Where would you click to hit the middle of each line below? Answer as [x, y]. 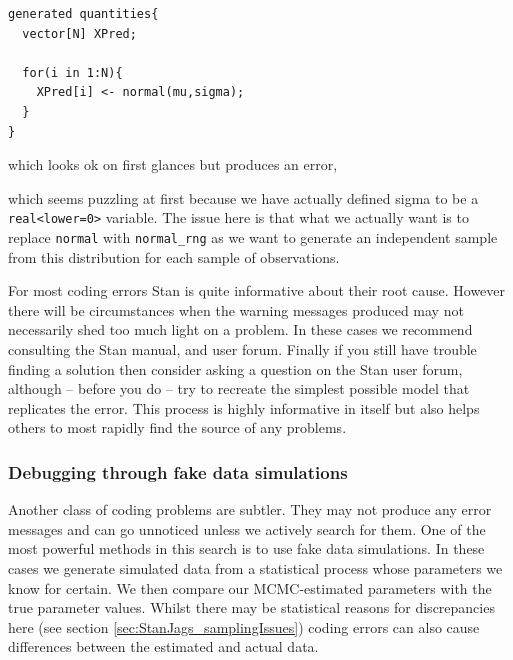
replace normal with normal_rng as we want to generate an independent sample [253, 237]
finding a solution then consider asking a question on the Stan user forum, [235, 368]
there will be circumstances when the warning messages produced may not [236, 309]
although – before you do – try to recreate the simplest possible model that [239, 388]
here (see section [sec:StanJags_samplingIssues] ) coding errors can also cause [244, 626]
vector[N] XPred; [79, 33]
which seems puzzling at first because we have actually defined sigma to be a [243, 197]
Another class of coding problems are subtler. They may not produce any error [250, 509]
